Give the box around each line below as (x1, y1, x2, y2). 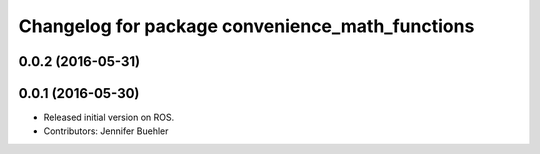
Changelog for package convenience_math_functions (18, 15, 475, 37)
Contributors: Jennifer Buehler (43, 125, 169, 137)
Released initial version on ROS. (43, 111, 175, 124)
